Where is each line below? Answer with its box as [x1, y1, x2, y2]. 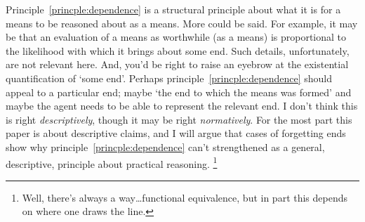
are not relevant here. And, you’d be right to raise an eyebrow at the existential [6, 57, 349, 72]
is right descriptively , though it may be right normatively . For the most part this [6, 112, 352, 126]
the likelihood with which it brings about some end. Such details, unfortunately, [6, 43, 350, 58]
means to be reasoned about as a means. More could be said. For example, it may [6, 15, 358, 30]
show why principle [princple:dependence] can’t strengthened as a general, [6, 139, 325, 154]
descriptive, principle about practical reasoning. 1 [6, 154, 218, 171]
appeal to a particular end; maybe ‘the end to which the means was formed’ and [6, 84, 352, 99]
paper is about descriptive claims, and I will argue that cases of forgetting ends [6, 126, 346, 141]
